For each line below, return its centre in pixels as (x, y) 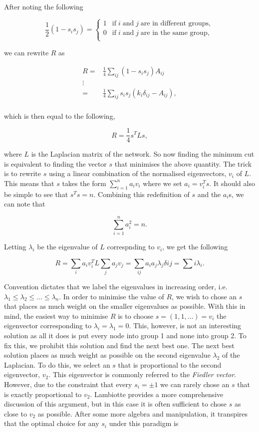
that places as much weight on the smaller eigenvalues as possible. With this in (125, 306)
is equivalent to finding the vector (55, 163)
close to (15, 413)
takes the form (84, 183)
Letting (15, 247)
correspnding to (131, 247)
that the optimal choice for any (52, 423)
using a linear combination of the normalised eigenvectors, (137, 173)
